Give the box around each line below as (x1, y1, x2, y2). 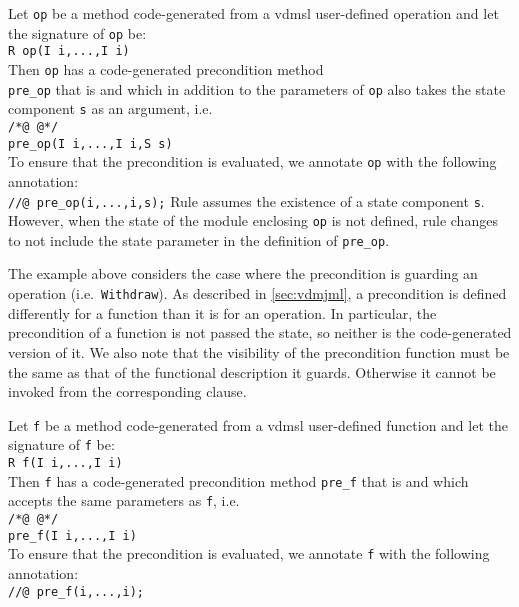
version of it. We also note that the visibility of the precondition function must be (8, 341, 510, 362)
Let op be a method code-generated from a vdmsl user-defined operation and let (8, 3, 499, 23)
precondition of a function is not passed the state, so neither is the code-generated (8, 322, 512, 343)
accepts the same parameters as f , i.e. (8, 490, 240, 511)
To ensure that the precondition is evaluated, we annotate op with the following (8, 151, 497, 172)
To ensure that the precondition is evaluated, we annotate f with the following (8, 543, 490, 564)
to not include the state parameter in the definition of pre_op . (8, 229, 390, 250)
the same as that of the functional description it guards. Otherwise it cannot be (8, 361, 496, 382)
